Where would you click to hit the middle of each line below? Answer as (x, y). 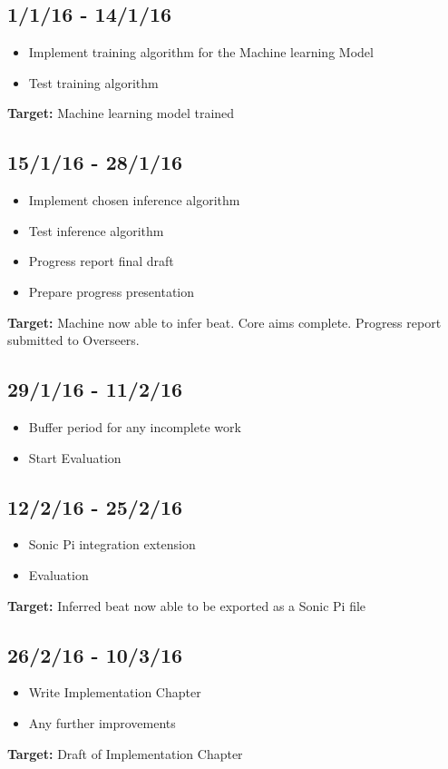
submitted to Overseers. (73, 340)
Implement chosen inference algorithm (134, 200)
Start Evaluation (75, 457)
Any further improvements (102, 722)
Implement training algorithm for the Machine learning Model (201, 52)
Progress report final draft (101, 261)
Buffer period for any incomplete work (135, 426)
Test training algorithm (93, 82)
